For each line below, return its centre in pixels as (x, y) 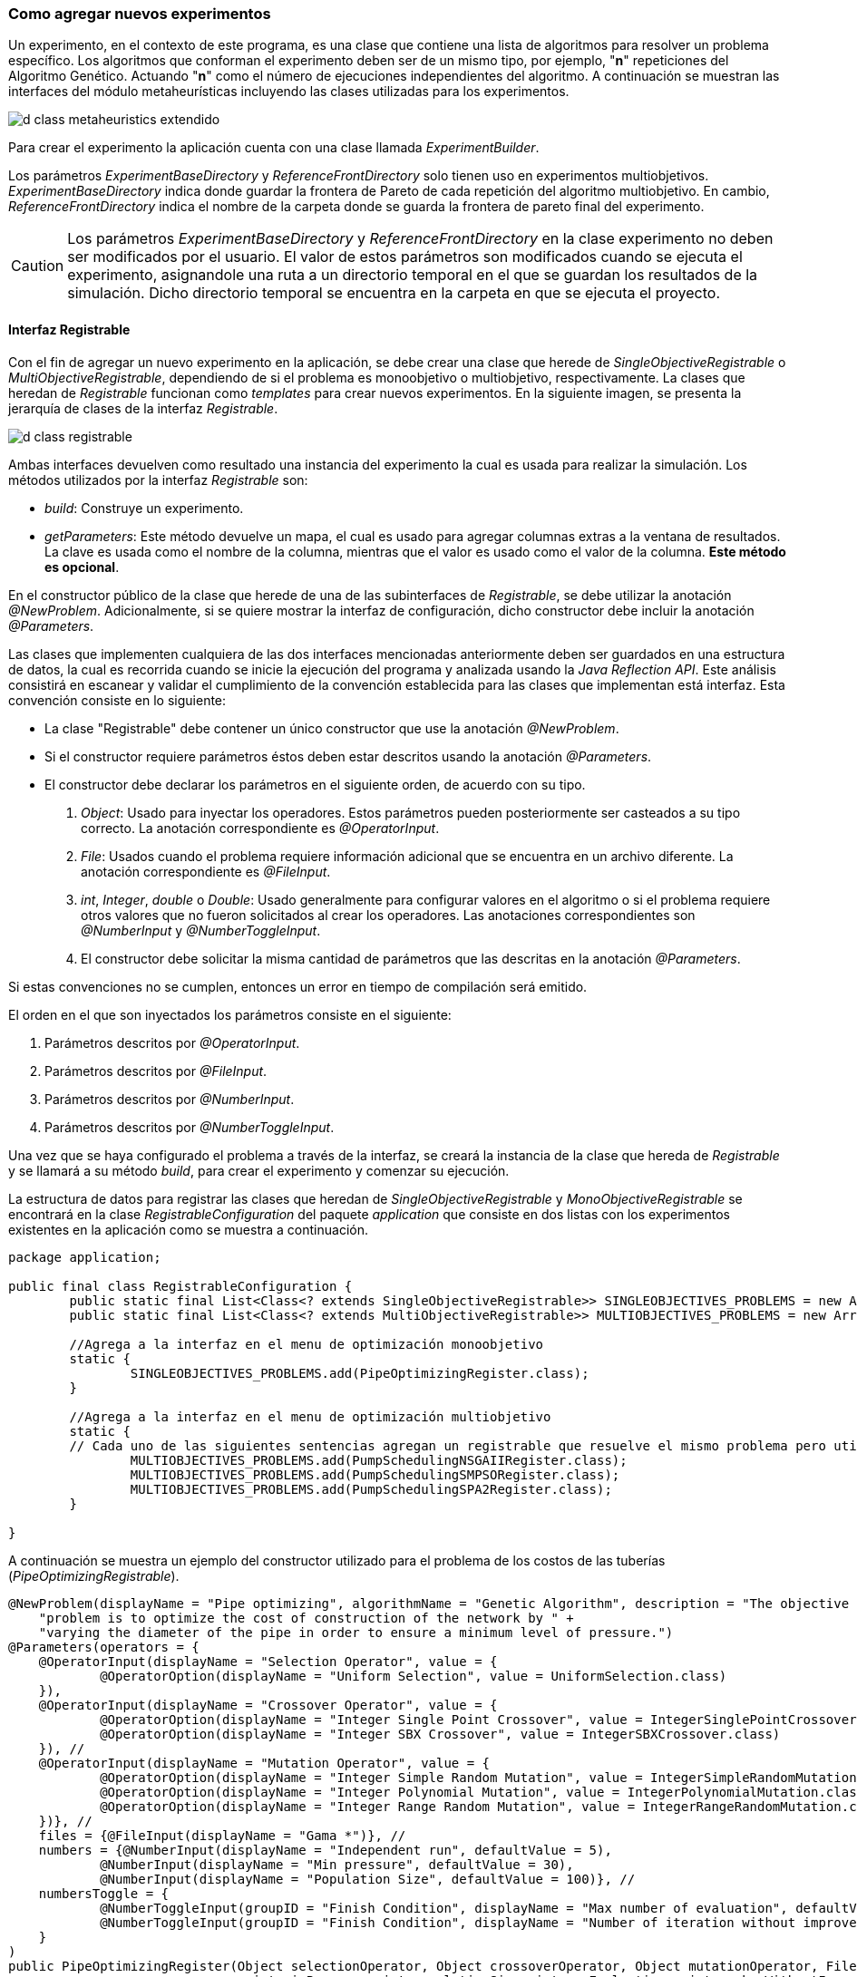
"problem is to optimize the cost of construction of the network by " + (306, 1618)
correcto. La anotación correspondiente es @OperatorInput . (260, 828)
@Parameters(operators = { (104, 1647)
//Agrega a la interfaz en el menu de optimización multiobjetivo (310, 1416)
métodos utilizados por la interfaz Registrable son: (158, 480)
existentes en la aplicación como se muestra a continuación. (188, 1229)
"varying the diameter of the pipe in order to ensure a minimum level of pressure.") (356, 1632)
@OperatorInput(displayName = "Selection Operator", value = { (268, 1661)
